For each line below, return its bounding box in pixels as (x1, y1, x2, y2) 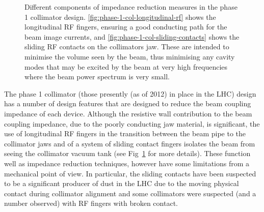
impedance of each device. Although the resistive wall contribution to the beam (4, 108, 252, 118)
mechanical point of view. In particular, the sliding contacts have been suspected (4, 168, 256, 178)
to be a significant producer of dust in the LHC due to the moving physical (4, 178, 239, 189)
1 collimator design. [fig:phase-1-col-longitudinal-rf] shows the (24, 11, 216, 22)
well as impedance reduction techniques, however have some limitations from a (4, 158, 250, 168)
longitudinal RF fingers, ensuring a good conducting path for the (24, 21, 227, 32)
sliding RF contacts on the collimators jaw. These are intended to (24, 41, 229, 52)
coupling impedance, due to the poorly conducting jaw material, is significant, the (4, 118, 260, 129)
